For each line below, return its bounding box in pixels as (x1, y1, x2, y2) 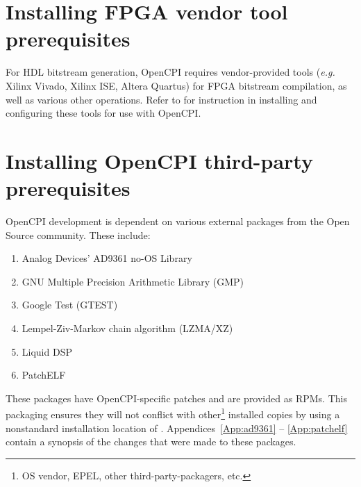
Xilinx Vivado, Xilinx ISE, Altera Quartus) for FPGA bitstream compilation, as (6, 78, 347, 92)
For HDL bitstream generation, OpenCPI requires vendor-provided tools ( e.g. (6, 65, 335, 79)
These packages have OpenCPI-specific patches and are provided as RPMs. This (6, 390, 347, 405)
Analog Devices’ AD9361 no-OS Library (22, 251, 192, 265)
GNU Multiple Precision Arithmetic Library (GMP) (22, 274, 244, 288)
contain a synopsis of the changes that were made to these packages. (6, 434, 296, 449)
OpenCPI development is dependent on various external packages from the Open (6, 214, 350, 228)
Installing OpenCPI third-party (6, 146, 313, 174)
